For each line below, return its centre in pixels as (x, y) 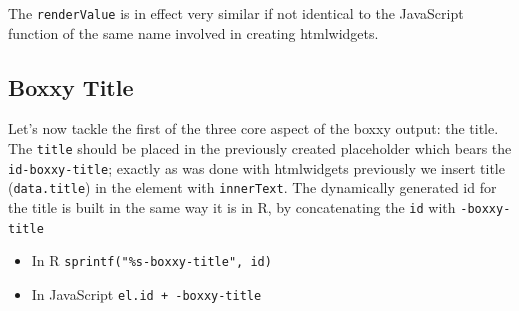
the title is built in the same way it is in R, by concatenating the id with (232, 207)
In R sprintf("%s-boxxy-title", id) (151, 260)
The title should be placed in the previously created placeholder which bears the (260, 148)
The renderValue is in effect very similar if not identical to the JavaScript (236, 13)
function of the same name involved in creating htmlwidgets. (193, 32)
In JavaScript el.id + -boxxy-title (146, 293)
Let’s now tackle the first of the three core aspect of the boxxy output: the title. (253, 128)
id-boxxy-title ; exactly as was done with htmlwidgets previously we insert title (256, 167)
